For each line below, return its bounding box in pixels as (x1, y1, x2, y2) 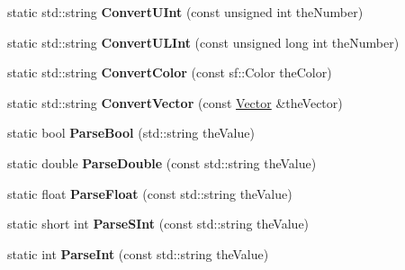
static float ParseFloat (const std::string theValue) (7, 184, 292, 202)
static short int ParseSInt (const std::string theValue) (7, 214, 310, 233)
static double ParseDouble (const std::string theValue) (7, 153, 317, 172)
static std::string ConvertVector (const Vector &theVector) (7, 93, 343, 112)
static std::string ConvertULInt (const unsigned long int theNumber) (7, 32, 400, 51)
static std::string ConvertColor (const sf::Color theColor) (7, 63, 332, 82)
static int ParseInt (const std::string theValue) (7, 244, 269, 263)
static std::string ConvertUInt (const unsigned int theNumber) (7, 3, 364, 21)
